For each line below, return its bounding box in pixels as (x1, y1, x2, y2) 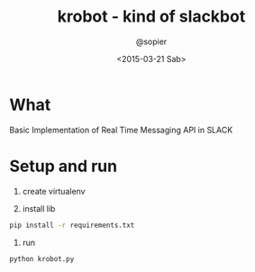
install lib (22, 203, 56, 213)
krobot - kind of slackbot (57, 6, 246, 27)
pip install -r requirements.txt (9, 221, 135, 230)
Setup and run (9, 156, 118, 177)
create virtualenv (22, 186, 86, 196)
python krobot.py (9, 254, 75, 263)
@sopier (135, 36, 168, 47)
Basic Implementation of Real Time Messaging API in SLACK (9, 124, 233, 135)
